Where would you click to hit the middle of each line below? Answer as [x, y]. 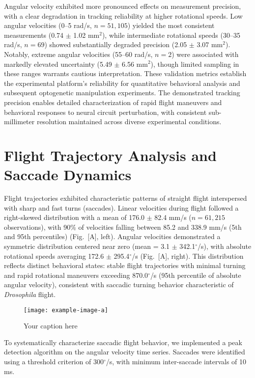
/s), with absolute [225, 246]
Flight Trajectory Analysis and [110, 155]
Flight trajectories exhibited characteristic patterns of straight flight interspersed [126, 198]
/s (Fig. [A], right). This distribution [188, 256]
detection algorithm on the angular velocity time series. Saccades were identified [125, 352]
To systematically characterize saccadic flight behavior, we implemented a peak [123, 342]
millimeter [19, 121]
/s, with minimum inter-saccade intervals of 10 [176, 361]
